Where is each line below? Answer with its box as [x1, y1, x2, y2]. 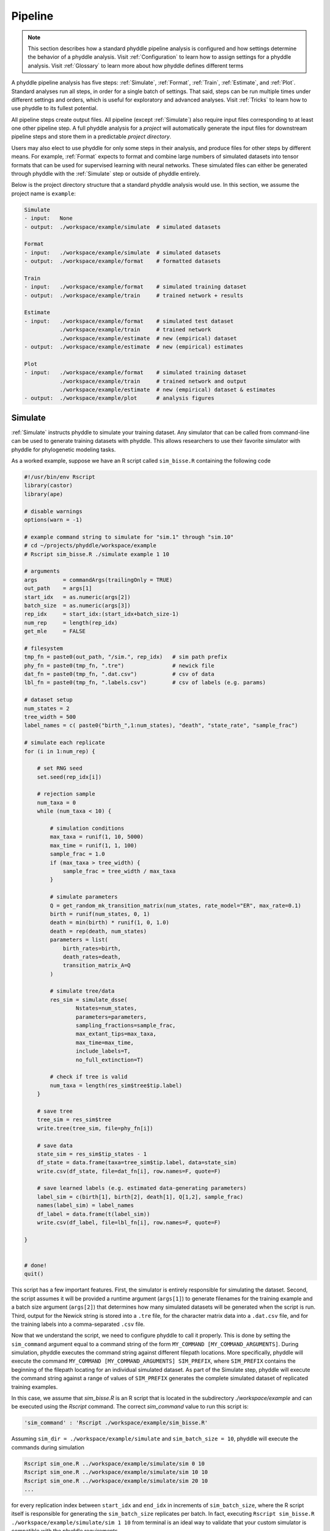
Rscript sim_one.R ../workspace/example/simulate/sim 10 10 [24, 1469, 208, 1476]
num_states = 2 [24, 705, 70, 712]
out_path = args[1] [24, 585, 92, 592]
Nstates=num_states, [75, 1005, 137, 1012]
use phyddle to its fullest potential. [11, 105, 98, 112]
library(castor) [24, 482, 73, 489]
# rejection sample [37, 791, 96, 797]
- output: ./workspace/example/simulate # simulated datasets [24, 224, 221, 230]
